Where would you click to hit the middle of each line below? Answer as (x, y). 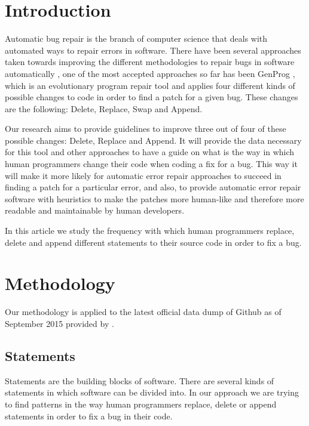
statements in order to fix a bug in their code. (89, 416)
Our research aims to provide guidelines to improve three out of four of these (146, 129)
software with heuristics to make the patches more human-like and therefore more (154, 198)
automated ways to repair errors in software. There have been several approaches (153, 50)
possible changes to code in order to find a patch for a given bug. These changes (152, 97)
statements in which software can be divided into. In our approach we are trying (152, 392)
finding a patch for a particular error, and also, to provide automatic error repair (153, 187)
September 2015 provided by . (59, 323)
